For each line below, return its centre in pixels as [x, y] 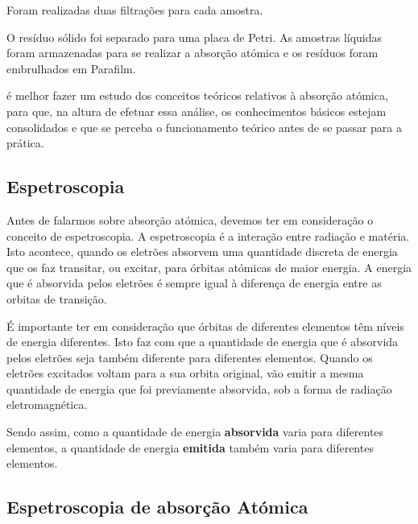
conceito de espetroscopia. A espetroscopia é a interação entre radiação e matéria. [208, 235]
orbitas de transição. [57, 298]
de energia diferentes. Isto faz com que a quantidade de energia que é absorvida [203, 342]
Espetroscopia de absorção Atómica [157, 507]
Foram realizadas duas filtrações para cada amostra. [135, 10]
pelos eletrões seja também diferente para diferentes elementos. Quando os [190, 357]
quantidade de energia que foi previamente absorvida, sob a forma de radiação [199, 388]
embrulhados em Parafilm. [71, 68]
